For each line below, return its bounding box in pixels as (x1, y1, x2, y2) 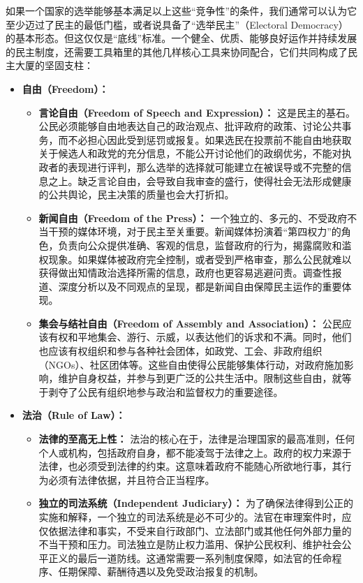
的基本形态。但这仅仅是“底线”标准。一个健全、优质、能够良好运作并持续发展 (6, 31, 357, 45)
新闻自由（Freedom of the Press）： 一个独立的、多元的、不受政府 (38, 210, 348, 225)
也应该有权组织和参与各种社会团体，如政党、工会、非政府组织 (38, 344, 323, 358)
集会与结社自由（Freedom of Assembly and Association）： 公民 (38, 316, 342, 330)
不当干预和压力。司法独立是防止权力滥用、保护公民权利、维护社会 (38, 537, 342, 552)
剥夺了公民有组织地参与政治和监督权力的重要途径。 (48, 384, 283, 399)
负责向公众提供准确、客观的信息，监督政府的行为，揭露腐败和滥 (58, 237, 352, 252)
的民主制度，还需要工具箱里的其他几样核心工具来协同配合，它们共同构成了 (6, 44, 348, 59)
